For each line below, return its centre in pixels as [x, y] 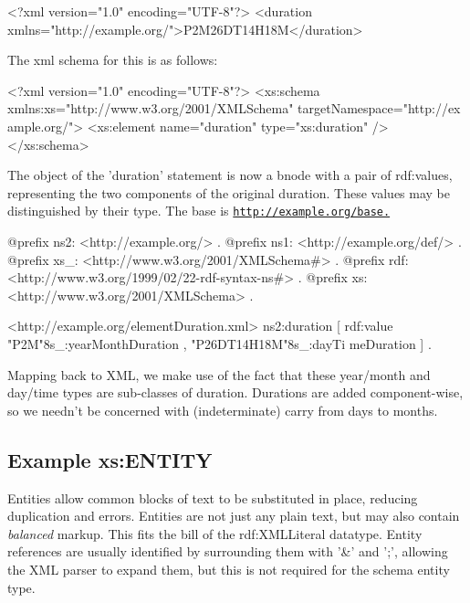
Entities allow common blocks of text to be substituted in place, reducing [213, 497]
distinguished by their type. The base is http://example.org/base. [199, 211]
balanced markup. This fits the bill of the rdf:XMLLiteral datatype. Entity [215, 533]
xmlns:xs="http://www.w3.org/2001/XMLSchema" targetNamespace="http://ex [234, 108]
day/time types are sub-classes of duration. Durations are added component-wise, [235, 392]
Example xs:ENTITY [110, 459]
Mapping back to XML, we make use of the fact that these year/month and [219, 374]
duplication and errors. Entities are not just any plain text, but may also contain [234, 516]
